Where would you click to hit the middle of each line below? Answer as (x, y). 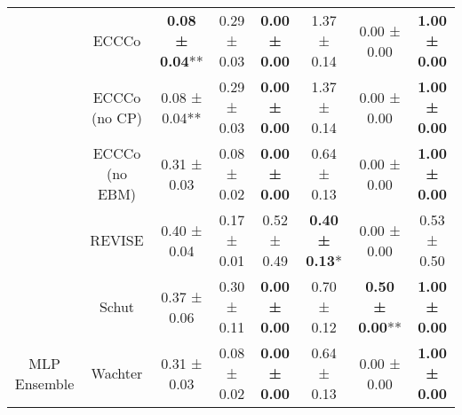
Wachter (117, 373)
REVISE (117, 240)
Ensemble (44, 383)
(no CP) (117, 117)
